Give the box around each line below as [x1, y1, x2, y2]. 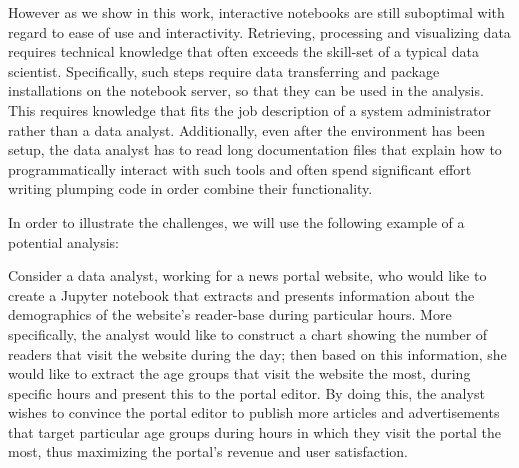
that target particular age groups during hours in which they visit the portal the [8, 421, 501, 442]
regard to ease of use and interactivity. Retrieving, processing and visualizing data [8, 21, 511, 42]
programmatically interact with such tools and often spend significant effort [8, 158, 472, 179]
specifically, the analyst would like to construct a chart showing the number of [8, 323, 488, 344]
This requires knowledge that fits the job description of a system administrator [8, 99, 491, 120]
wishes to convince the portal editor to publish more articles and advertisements [8, 402, 500, 423]
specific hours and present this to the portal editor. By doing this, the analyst [8, 382, 485, 403]
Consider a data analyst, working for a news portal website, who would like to [8, 265, 487, 286]
